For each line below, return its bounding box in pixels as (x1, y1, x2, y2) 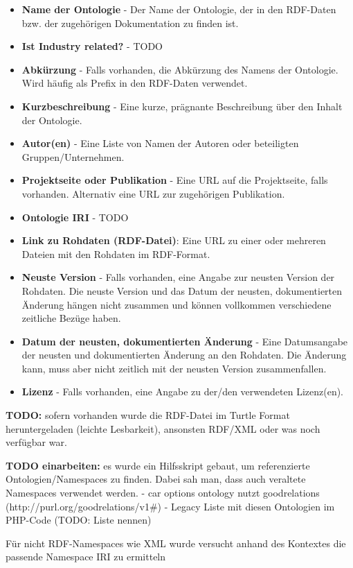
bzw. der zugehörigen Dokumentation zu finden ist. (21, 15, 239, 30)
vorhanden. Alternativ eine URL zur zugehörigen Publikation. (21, 186, 285, 200)
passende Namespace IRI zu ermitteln (6, 549, 166, 564)
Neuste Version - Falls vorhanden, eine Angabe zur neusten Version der (21, 270, 335, 284)
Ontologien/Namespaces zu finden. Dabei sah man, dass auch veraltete (6, 472, 306, 486)
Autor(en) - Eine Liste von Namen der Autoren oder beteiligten (21, 136, 299, 150)
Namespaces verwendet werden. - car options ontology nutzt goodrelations (6, 485, 320, 500)
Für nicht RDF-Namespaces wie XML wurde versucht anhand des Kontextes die (6, 535, 346, 550)
